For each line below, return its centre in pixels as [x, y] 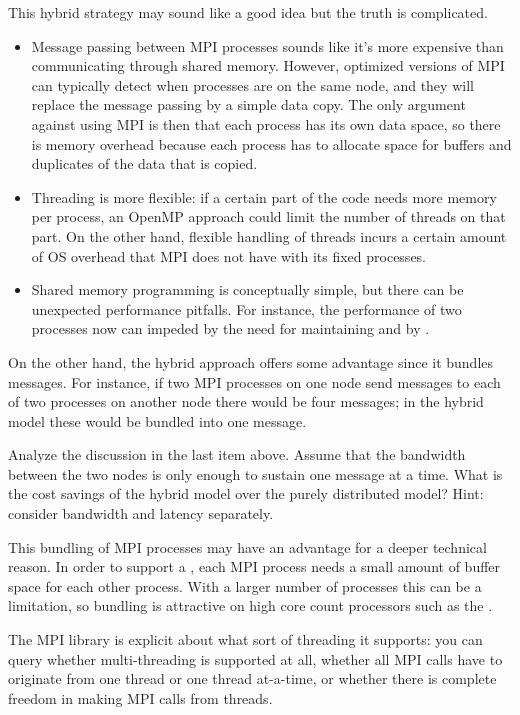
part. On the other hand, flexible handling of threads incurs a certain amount [269, 235]
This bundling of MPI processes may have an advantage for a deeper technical [247, 546]
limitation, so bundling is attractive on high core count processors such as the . [250, 605]
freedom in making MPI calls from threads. [140, 697]
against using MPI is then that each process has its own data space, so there [266, 123]
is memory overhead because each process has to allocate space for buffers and [271, 143]
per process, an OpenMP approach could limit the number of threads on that [268, 216]
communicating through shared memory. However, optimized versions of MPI [268, 65]
